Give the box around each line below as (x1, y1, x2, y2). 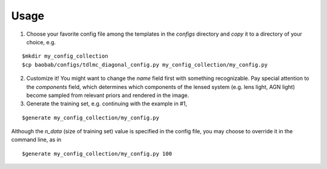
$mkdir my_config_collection (22, 53, 108, 60)
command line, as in (11, 136, 62, 144)
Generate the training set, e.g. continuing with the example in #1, (26, 100, 187, 107)
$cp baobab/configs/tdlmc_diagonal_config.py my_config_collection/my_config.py (22, 61, 268, 68)
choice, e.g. (26, 38, 56, 45)
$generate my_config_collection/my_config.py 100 (22, 150, 173, 157)
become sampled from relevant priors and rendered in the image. (26, 91, 190, 99)
